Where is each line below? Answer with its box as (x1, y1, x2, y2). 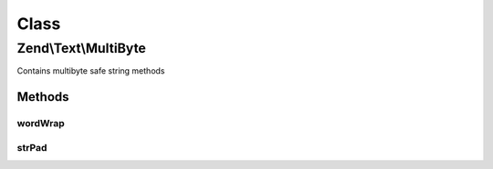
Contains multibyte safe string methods (16, 65, 165, 76)
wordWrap (16, 117, 65, 130)
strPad (16, 141, 47, 154)
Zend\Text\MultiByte (16, 40, 146, 56)
